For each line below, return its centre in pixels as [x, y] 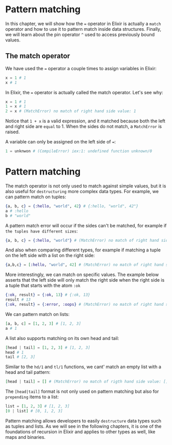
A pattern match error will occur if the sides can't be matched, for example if [86, 225]
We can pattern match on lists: [38, 314]
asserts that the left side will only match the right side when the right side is [85, 280]
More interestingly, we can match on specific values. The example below [82, 274]
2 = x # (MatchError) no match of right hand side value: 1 [71, 111]
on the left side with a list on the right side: [50, 256]
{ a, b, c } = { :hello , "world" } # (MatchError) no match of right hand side [88, 240]
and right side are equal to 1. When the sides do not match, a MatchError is [84, 126]
